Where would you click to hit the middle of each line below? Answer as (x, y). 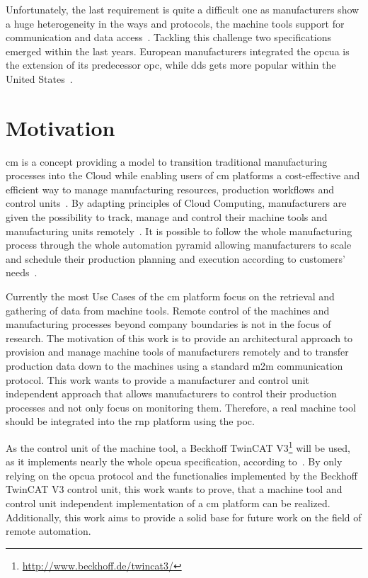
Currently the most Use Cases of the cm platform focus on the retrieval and (170, 296)
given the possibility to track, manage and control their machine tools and (167, 217)
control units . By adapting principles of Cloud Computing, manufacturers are (176, 203)
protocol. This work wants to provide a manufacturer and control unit (157, 379)
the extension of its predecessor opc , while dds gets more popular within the (171, 65)
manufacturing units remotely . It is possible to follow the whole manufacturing (179, 231)
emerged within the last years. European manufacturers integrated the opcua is (178, 51)
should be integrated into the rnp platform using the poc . (130, 421)
